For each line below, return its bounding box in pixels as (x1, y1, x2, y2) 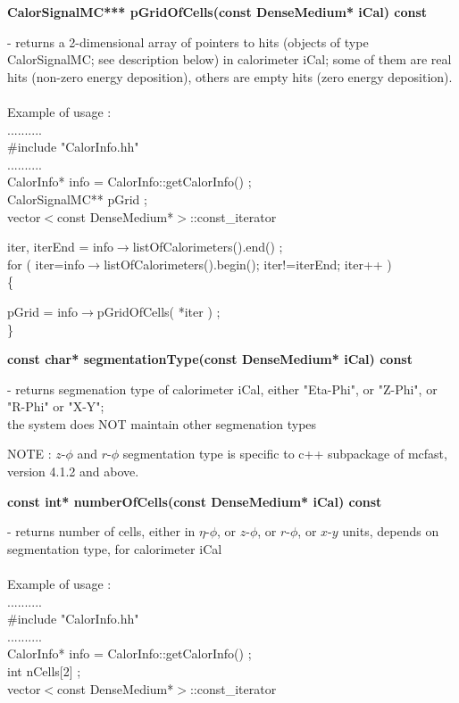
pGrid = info (7, 302, 79, 320)
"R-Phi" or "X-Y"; (7, 397, 104, 416)
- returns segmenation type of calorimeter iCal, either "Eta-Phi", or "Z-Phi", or (7, 379, 438, 398)
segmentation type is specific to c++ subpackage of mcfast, (122, 444, 447, 463)
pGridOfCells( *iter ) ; (96, 302, 221, 320)
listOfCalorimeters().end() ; (132, 237, 283, 256)
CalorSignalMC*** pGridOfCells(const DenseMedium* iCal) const (7, 3, 428, 21)
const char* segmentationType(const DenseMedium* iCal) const (7, 350, 413, 368)
